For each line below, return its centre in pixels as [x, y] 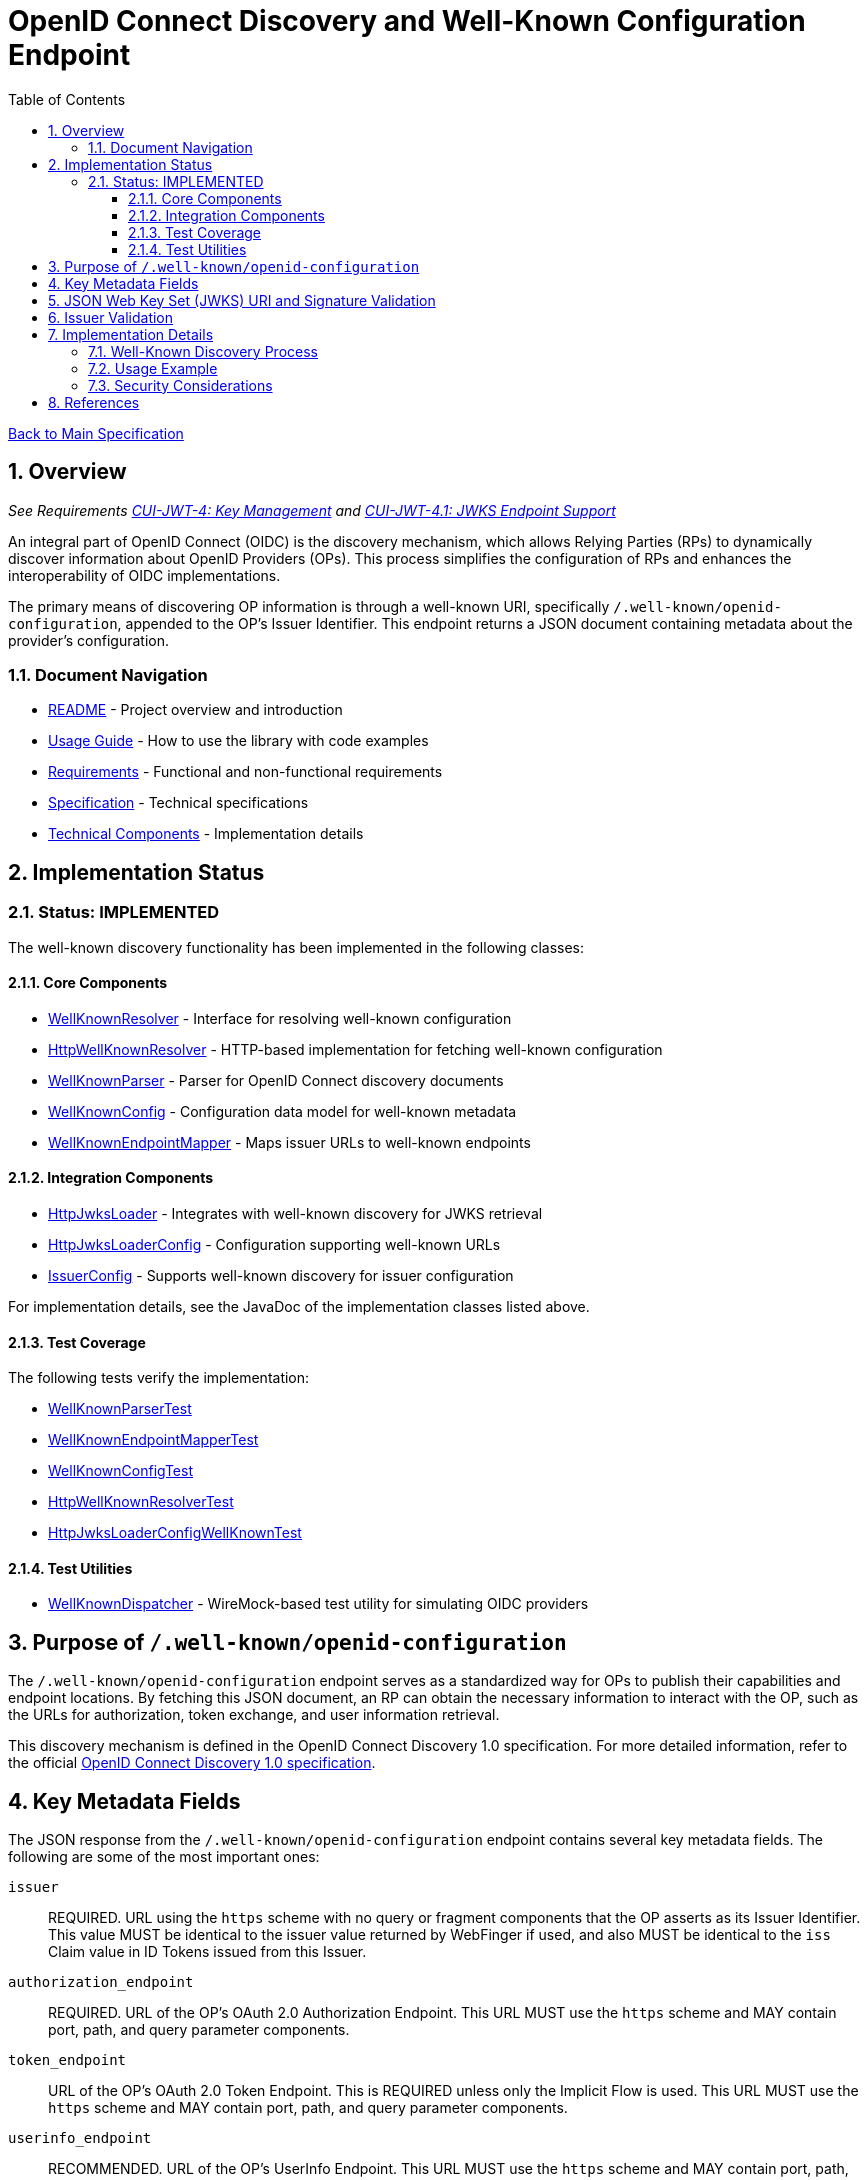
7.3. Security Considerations [180, 385]
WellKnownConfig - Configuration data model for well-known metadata [282, 1111]
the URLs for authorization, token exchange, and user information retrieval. [254, 1715]
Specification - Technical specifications [178, 803]
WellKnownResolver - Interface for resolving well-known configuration [280, 1018]
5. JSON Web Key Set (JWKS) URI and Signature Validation [242, 300]
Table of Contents [67, 99]
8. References [94, 402]
